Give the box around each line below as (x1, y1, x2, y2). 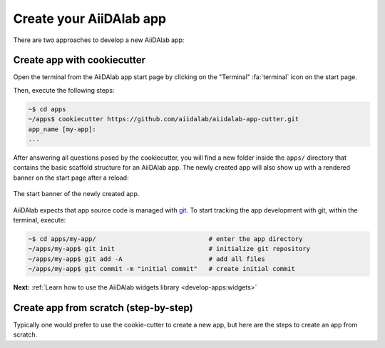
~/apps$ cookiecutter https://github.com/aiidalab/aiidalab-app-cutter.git (28, 115, 299, 123)
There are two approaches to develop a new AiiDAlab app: (13, 36, 185, 44)
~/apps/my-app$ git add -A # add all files (28, 255, 265, 263)
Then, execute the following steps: (13, 86, 115, 94)
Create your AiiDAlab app (13, 11, 167, 26)
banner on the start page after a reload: (13, 173, 129, 182)
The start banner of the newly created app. (13, 190, 140, 198)
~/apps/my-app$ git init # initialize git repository (28, 245, 310, 253)
